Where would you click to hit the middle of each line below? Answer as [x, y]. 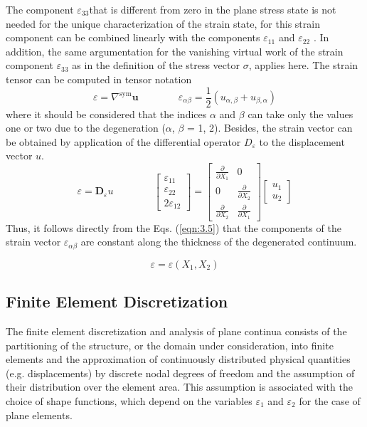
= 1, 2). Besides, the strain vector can [270, 128]
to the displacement [302, 141]
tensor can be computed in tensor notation [99, 79]
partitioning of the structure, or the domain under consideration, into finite [170, 345]
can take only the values [300, 114]
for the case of [330, 401]
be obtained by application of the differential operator [123, 141]
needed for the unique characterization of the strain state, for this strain [163, 23]
